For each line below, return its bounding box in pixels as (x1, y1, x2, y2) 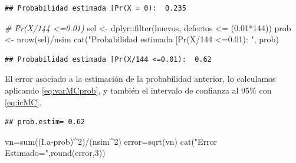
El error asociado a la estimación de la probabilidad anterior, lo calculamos (5, 72, 276, 85)
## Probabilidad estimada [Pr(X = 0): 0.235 (5, 4, 186, 12)
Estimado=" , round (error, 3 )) (5, 147, 106, 159)
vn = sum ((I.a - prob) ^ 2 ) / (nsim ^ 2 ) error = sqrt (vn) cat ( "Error (5, 135, 218, 147)
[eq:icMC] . (5, 95, 42, 108)
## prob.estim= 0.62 (5, 118, 85, 127)
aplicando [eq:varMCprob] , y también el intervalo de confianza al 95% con (5, 84, 272, 96)
